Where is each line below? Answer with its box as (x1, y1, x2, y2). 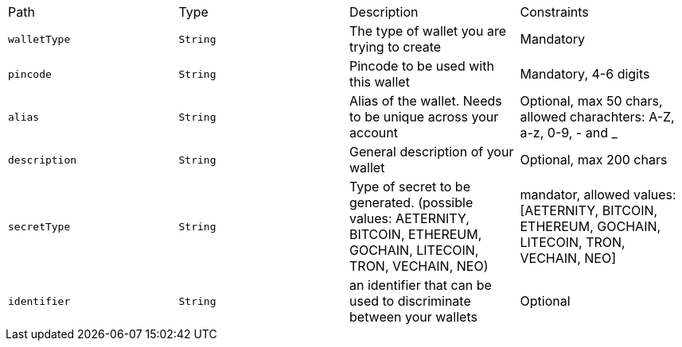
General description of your (349, 144, 514, 160)
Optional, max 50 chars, (520, 93, 663, 109)
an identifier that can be (349, 277, 492, 293)
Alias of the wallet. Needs (349, 93, 502, 109)
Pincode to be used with (349, 58, 494, 74)
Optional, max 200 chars (520, 152, 668, 168)
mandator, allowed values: (520, 187, 676, 202)
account (349, 125, 399, 141)
